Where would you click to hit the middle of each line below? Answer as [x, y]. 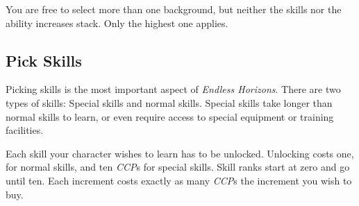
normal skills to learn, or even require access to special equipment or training [170, 116]
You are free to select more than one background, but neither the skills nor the [174, 9]
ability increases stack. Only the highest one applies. [117, 23]
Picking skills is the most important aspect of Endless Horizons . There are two [173, 89]
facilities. [25, 130]
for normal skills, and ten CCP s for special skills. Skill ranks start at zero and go [178, 167]
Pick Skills [44, 60]
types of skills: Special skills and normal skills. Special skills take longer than [169, 102]
